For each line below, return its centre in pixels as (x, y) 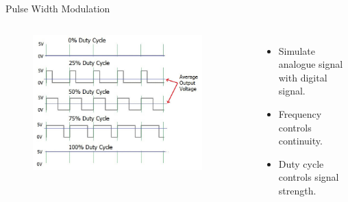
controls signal (309, 177)
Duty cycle (301, 163)
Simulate (297, 50)
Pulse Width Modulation (58, 8)
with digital (303, 77)
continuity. (300, 141)
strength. (297, 190)
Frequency (300, 113)
